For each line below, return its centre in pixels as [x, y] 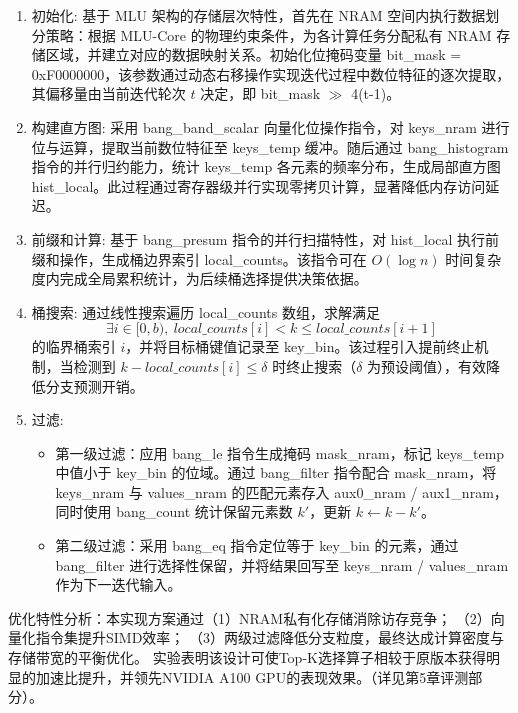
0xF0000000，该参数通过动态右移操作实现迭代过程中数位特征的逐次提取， [271, 73]
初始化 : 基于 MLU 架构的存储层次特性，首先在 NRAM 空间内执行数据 [258, 15]
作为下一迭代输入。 [118, 584]
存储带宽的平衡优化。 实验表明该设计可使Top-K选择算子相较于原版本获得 [247, 657]
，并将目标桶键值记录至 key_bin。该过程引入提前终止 [300, 346]
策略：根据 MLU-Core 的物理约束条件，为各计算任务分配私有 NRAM [268, 34]
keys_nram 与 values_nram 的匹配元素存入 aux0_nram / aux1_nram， [281, 491]
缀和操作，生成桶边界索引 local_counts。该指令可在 [199, 258]
